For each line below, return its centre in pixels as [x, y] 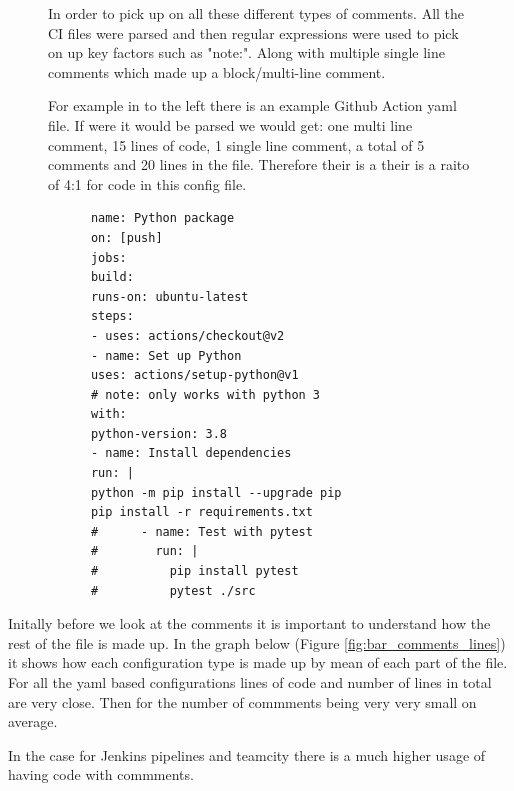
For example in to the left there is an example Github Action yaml [252, 105]
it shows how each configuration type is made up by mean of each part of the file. [258, 662]
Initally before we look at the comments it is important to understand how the [249, 623]
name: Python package [162, 218]
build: [112, 277]
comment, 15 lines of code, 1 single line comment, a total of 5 [236, 144]
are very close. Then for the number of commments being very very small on [242, 701]
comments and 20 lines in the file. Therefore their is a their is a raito [259, 164]
